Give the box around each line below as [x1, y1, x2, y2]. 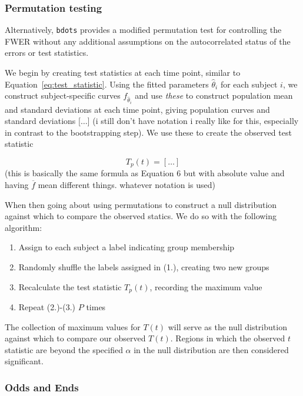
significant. [5, 355, 44, 367]
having [5, 179, 29, 191]
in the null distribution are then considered [134, 343, 289, 355]
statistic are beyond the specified [5, 343, 123, 355]
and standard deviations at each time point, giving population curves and [5, 103, 270, 115]
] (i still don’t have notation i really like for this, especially [87, 115, 299, 127]
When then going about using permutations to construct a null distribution [5, 198, 277, 210]
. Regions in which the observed [170, 332, 285, 344]
